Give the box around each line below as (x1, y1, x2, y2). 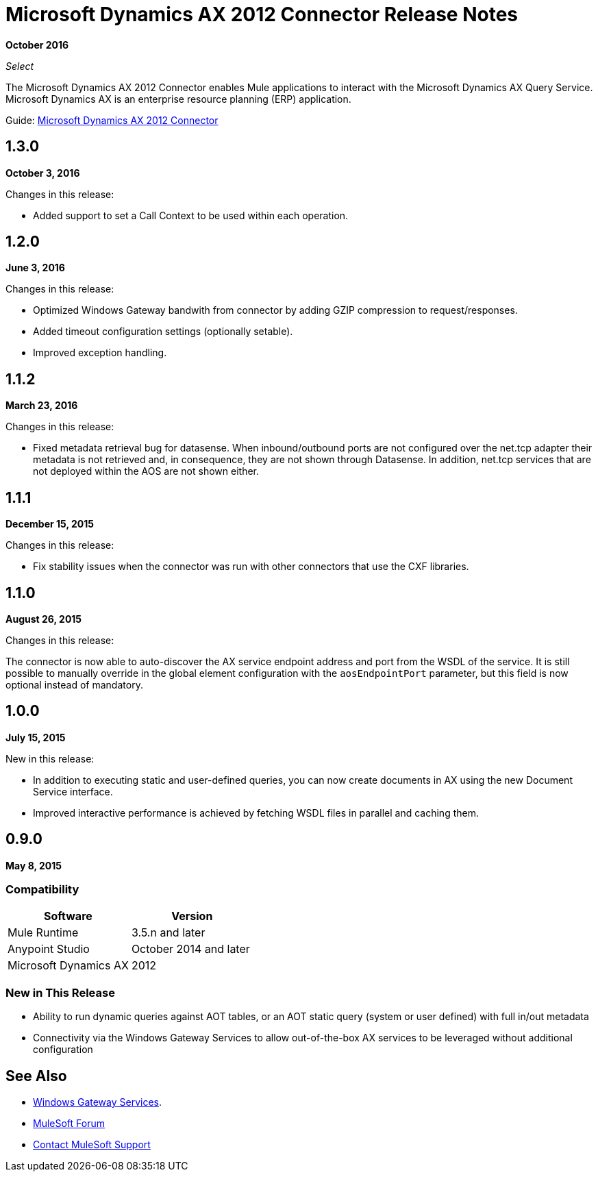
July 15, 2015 (5, 731, 66, 743)
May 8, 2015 (5, 859, 62, 871)
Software (44, 909, 92, 924)
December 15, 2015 (5, 518, 94, 530)
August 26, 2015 (5, 612, 82, 625)
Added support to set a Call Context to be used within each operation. (33, 209, 349, 221)
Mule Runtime (8, 926, 79, 940)
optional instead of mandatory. (5, 678, 143, 691)
